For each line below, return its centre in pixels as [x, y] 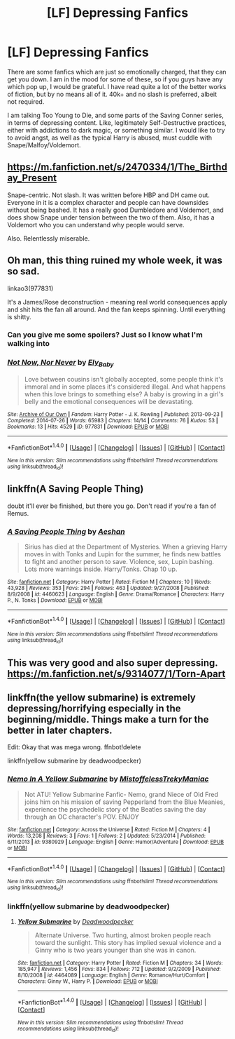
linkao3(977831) [30, 288]
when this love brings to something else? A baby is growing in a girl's [124, 394]
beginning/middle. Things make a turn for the [108, 719]
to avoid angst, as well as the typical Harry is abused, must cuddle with [110, 138]
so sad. [23, 272]
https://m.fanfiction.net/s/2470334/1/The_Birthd [117, 167]
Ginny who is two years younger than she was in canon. [115, 950]
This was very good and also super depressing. [113, 663]
